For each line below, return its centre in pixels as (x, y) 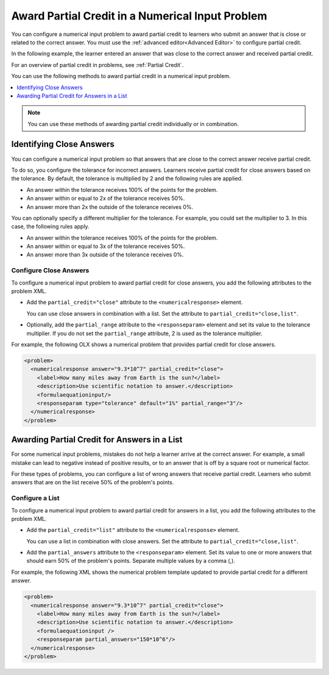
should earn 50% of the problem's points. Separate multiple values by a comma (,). (131, 561)
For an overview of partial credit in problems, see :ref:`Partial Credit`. (97, 65)
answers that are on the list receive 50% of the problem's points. (93, 482)
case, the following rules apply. (50, 227)
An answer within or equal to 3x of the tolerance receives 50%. (106, 246)
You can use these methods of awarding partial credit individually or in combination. (133, 124)
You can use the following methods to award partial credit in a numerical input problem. (121, 76)
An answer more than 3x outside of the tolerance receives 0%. (105, 255)
